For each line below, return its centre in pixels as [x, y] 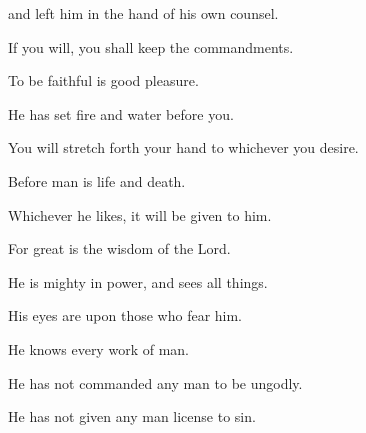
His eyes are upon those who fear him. [125, 315]
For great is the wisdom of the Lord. [119, 248]
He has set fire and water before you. [121, 113]
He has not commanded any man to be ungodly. [155, 382]
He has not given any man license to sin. [132, 416]
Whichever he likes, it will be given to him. [140, 214]
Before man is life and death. [97, 180]
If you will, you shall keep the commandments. [151, 46]
